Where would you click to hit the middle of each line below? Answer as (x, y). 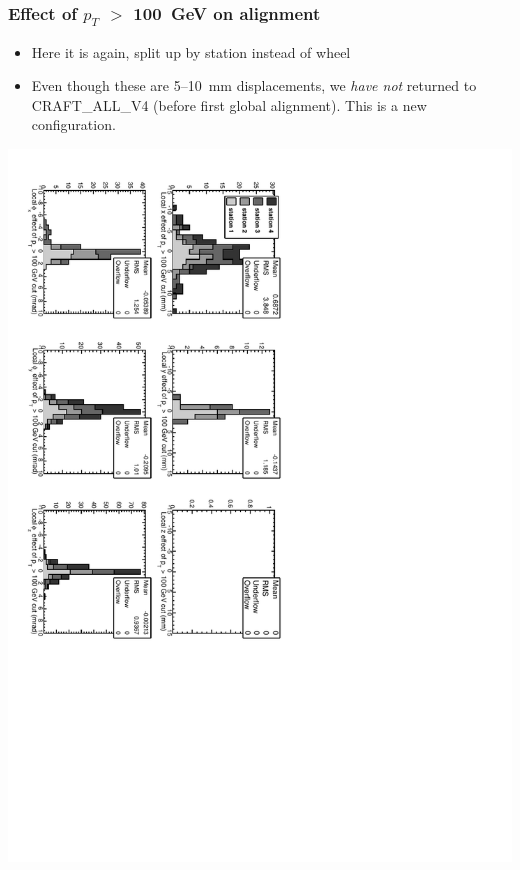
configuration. (73, 124)
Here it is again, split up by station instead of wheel (191, 51)
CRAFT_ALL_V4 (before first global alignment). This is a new (229, 104)
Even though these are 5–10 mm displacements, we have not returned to (254, 85)
